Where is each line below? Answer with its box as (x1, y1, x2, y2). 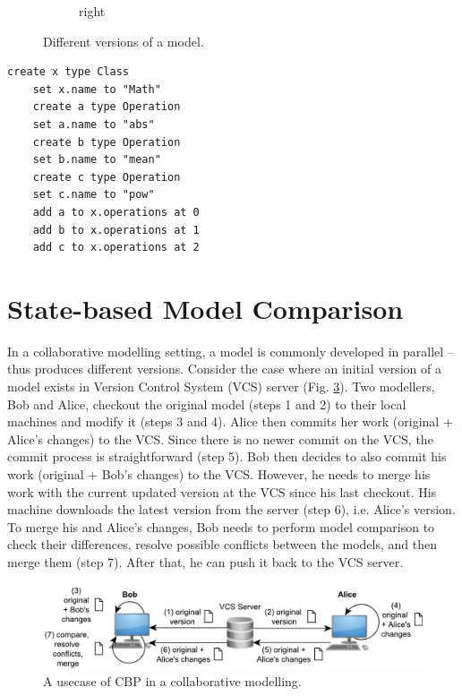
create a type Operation (32, 100, 181, 114)
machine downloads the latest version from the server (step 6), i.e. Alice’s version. (7, 500, 456, 519)
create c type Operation (32, 170, 181, 184)
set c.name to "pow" (32, 188, 155, 202)
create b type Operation (32, 135, 181, 149)
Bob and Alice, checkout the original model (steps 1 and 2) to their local (7, 394, 406, 413)
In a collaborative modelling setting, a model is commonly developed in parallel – (7, 341, 454, 360)
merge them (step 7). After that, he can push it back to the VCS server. (7, 552, 404, 571)
